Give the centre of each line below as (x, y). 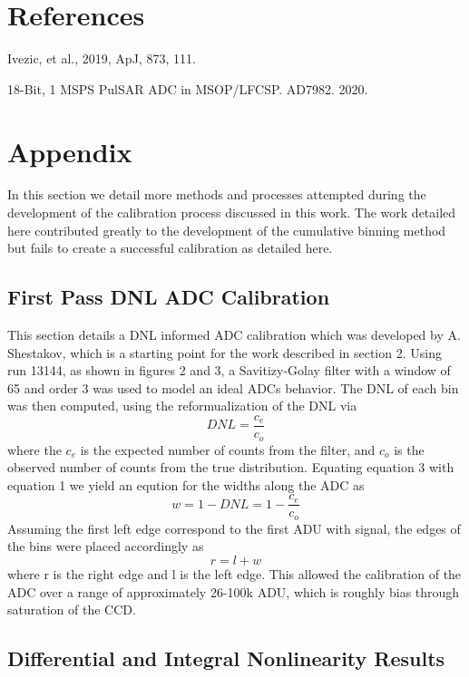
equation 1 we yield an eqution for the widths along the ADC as (186, 484)
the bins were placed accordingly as (106, 546)
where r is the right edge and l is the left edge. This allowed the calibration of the (234, 573)
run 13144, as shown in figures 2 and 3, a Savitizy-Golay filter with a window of (229, 370)
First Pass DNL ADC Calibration (169, 297)
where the (34, 449)
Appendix (70, 151)
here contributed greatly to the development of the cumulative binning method (227, 230)
